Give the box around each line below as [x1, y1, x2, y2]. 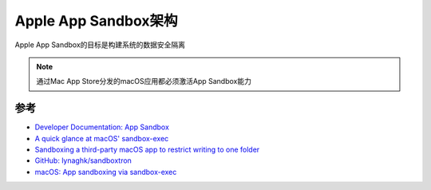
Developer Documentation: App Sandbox [34, 122, 169, 132]
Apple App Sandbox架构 [14, 12, 179, 30]
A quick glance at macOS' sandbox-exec [34, 133, 169, 143]
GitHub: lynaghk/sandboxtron [34, 156, 132, 165]
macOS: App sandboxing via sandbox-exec [34, 167, 177, 176]
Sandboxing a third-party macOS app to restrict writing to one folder [34, 144, 260, 155]
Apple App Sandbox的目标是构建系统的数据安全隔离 [14, 40, 186, 49]
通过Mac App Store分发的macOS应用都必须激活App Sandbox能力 [36, 77, 251, 86]
